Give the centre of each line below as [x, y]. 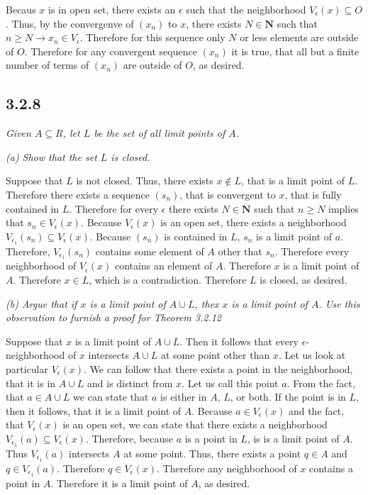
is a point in [211, 438]
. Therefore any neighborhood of [227, 468]
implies [344, 208]
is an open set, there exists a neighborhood [253, 222]
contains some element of [150, 251]
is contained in [196, 236]
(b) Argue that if [41, 303]
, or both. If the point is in [288, 397]
